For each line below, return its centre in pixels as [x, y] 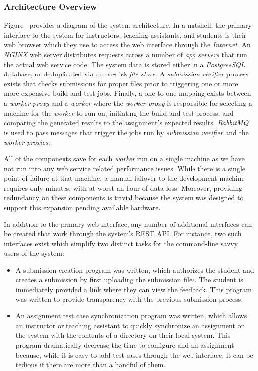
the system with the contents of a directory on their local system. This [123, 335]
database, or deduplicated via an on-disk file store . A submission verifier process [126, 74]
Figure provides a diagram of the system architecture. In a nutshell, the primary [128, 25]
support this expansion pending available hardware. [82, 207]
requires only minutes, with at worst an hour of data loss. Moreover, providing [123, 187]
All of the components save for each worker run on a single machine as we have [124, 158]
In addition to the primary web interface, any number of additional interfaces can [128, 224]
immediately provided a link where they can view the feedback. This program [133, 289]
